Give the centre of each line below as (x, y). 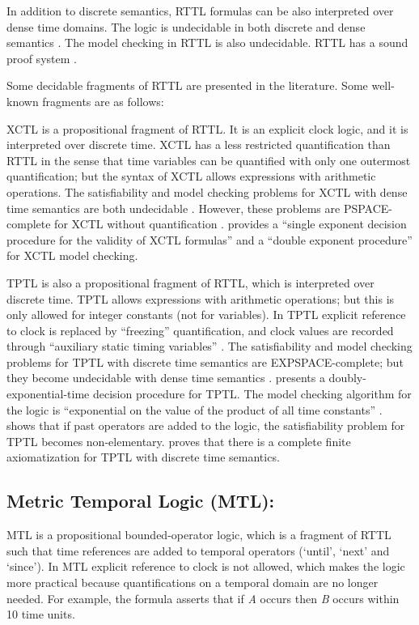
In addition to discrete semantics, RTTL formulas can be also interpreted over (200, 11)
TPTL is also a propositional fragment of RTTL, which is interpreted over (190, 282)
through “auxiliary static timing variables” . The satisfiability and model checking (209, 346)
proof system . (42, 58)
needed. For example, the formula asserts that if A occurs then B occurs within (203, 598)
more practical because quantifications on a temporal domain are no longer (193, 582)
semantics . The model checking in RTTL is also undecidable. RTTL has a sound (207, 43)
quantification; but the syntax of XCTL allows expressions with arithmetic (191, 176)
